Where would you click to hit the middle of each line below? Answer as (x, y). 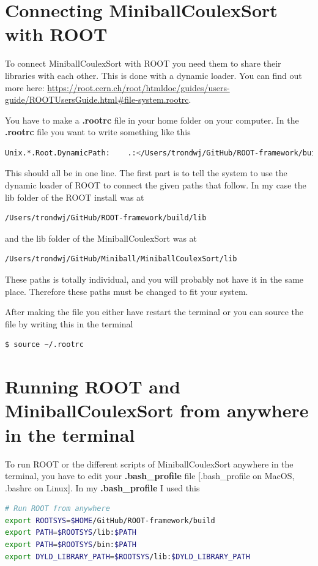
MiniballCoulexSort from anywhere (157, 410)
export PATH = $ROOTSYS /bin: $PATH (71, 545)
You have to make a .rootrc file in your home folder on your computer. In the (152, 120)
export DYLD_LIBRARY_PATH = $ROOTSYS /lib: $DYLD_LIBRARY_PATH (128, 557)
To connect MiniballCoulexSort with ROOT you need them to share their (143, 63)
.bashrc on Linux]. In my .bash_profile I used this (102, 487)
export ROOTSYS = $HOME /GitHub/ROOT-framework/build (110, 520)
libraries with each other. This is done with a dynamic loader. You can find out (153, 75)
